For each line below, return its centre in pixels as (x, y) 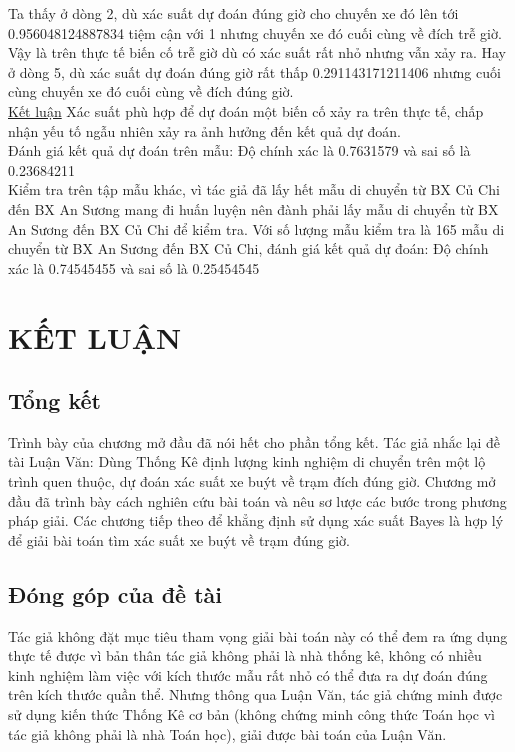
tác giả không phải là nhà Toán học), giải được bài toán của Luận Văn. (227, 733)
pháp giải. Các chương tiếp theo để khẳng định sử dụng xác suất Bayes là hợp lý (256, 520)
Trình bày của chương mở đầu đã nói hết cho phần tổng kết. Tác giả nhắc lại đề (254, 441)
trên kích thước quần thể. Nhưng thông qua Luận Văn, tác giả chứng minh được (255, 694)
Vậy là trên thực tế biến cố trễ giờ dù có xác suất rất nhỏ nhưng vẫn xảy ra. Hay (257, 52)
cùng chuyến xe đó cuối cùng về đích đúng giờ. (151, 91)
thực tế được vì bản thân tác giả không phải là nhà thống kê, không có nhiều (245, 655)
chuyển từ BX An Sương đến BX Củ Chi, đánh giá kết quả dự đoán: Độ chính (248, 248)
